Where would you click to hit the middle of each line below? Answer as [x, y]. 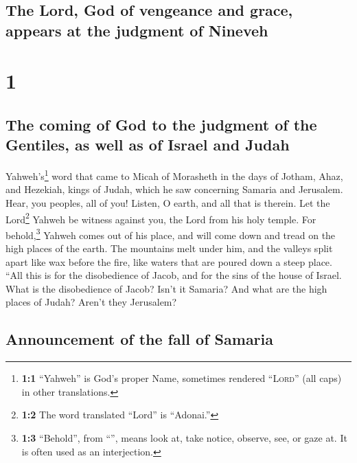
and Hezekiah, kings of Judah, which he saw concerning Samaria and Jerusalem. [174, 189]
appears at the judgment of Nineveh [137, 30]
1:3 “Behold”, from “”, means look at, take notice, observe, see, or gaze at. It [184, 438]
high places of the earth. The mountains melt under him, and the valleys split [169, 248]
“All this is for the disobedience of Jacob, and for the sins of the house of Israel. [174, 275]
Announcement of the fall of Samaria [140, 339]
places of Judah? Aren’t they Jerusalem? [91, 302]
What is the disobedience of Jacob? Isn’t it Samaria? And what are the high [166, 288]
